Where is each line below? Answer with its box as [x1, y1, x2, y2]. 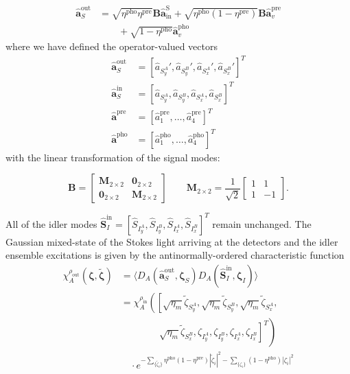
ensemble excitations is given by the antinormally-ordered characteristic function [5, 248, 345, 262]
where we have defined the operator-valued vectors [5, 38, 218, 53]
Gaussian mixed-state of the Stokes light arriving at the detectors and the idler [5, 234, 338, 248]
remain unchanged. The [212, 216, 312, 231]
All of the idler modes [5, 216, 97, 231]
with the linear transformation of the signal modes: [5, 150, 220, 164]
